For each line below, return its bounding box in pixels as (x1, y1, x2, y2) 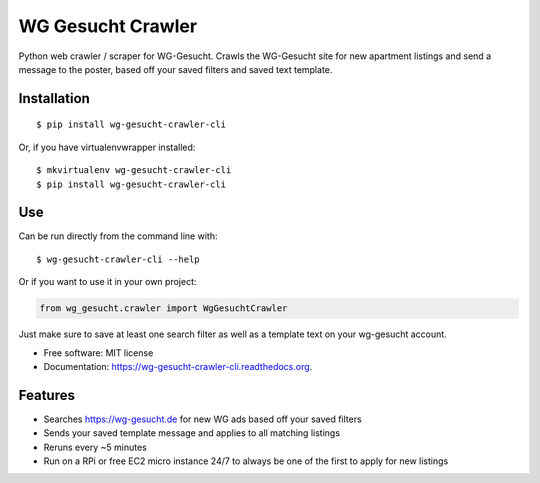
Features (18, 386, 75, 404)
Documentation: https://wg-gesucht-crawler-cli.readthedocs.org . (43, 360, 313, 372)
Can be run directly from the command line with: (18, 230, 218, 242)
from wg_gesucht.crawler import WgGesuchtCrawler (39, 303, 288, 314)
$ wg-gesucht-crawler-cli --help (36, 253, 200, 265)
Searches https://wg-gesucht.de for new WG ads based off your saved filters (43, 413, 362, 425)
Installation (18, 90, 90, 107)
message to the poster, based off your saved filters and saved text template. (18, 63, 333, 75)
